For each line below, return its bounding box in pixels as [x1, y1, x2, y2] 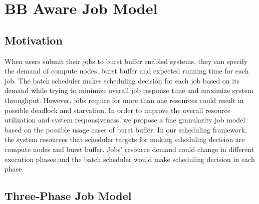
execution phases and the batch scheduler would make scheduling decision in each [5, 153, 255, 164]
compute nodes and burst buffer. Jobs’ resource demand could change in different [5, 143, 254, 154]
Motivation [5, 32, 63, 47]
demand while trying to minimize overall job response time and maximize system [5, 85, 253, 95]
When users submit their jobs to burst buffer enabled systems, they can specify [5, 55, 248, 66]
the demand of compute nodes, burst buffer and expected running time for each [5, 65, 249, 76]
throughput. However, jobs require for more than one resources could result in [5, 94, 244, 105]
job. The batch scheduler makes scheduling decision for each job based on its [5, 75, 240, 85]
